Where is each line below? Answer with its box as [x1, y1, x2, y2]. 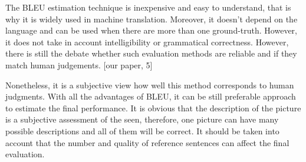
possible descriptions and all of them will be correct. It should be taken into [5, 124, 279, 137]
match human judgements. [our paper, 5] [5, 58, 153, 71]
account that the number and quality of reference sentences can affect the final [5, 136, 289, 148]
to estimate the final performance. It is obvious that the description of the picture [5, 101, 301, 114]
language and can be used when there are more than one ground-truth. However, [5, 24, 297, 37]
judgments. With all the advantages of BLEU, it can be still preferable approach [5, 90, 296, 103]
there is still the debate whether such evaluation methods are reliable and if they [5, 47, 297, 59]
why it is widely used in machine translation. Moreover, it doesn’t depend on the [5, 12, 298, 25]
